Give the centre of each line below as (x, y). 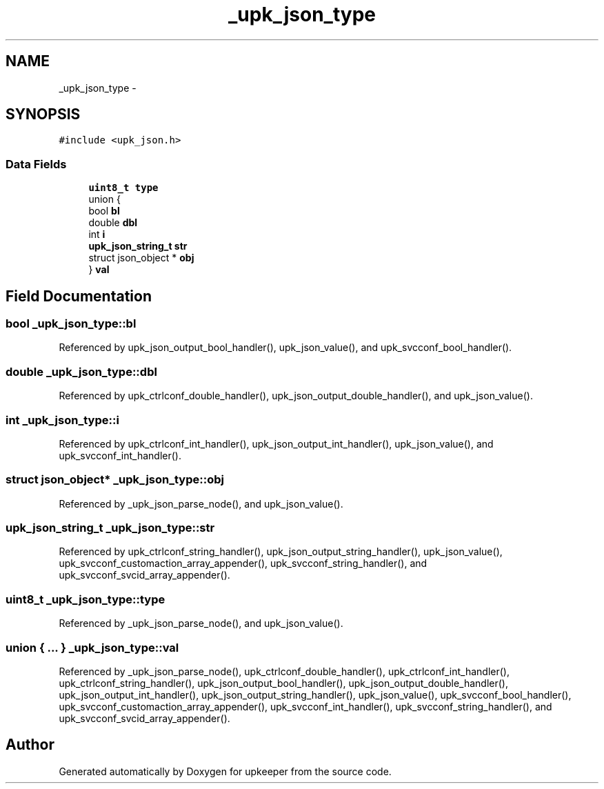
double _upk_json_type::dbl (81, 371)
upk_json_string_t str (138, 246)
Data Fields (36, 164)
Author (30, 745)
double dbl (113, 223)
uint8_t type (123, 188)
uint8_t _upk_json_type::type (85, 599)
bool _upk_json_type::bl (71, 324)
